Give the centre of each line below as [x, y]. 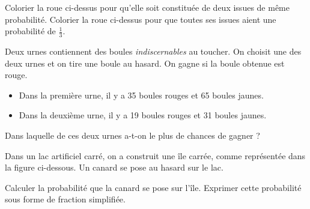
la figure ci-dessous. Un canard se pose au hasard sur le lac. [114, 167]
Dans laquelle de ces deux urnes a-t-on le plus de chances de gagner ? [132, 135]
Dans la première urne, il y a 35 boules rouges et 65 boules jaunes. [141, 95]
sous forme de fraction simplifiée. [65, 199]
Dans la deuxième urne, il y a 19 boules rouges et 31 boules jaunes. [143, 115]
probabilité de [30, 31]
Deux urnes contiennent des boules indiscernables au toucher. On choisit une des [153, 51]
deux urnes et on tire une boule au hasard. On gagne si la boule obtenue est [145, 63]
